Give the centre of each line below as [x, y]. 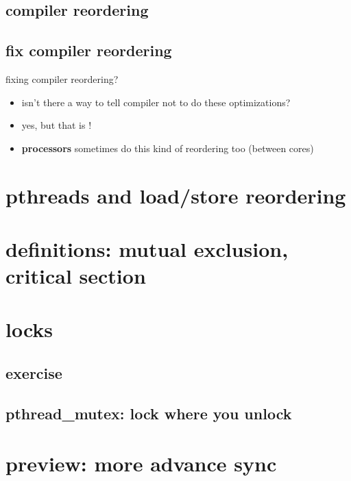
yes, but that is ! [57, 125]
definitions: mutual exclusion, [147, 248]
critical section [76, 276]
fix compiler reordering [89, 50]
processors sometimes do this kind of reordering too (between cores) [168, 148]
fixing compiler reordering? [62, 78]
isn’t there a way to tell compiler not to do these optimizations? [156, 102]
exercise [34, 373]
